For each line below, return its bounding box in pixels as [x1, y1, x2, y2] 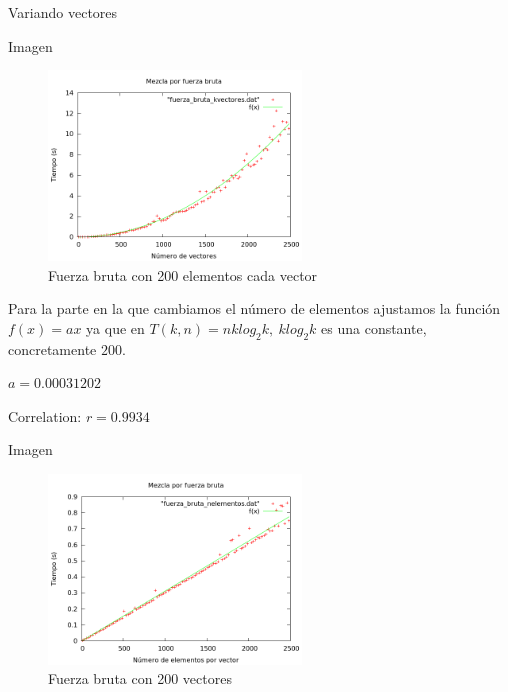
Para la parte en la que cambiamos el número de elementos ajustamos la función [8, 298, 501, 319]
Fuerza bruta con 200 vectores [48, 668, 232, 689]
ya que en [86, 317, 145, 338]
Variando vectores [8, 2, 118, 22]
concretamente [8, 338, 97, 359]
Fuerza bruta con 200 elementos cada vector [48, 264, 318, 285]
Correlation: [8, 405, 82, 426]
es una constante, [321, 317, 427, 338]
